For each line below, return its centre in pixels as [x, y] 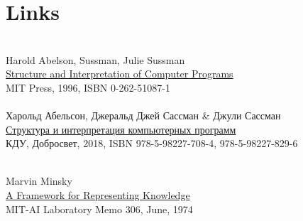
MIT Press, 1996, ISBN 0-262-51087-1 [88, 87]
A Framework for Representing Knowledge [98, 195]
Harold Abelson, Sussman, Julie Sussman [95, 59]
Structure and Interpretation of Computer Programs [120, 74]
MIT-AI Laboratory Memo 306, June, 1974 [99, 209]
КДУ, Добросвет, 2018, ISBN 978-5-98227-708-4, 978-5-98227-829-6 [152, 143]
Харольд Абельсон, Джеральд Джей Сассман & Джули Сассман [143, 115]
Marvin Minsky [39, 181]
